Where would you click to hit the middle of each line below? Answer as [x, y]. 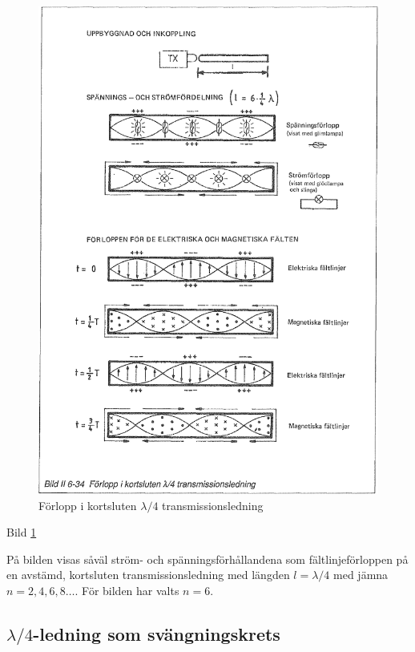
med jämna [361, 575]
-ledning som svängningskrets [157, 634]
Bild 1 [22, 532]
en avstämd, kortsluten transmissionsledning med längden [148, 575]
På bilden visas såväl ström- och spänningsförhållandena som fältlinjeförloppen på [207, 559]
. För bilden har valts [127, 591]
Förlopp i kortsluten [88, 505]
